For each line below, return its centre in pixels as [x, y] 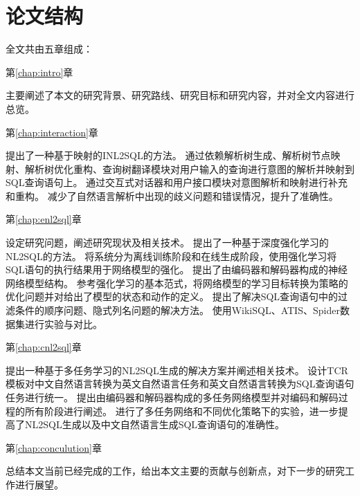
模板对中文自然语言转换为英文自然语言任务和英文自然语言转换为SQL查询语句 [180, 384]
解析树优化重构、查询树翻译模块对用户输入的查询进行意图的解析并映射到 [189, 168]
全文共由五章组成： [49, 49]
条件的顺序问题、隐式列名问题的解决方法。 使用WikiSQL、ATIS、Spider [177, 310]
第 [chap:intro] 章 [39, 72]
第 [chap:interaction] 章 [52, 132]
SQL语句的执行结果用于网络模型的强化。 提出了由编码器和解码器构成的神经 [177, 269]
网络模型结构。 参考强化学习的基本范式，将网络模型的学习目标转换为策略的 [177, 283]
